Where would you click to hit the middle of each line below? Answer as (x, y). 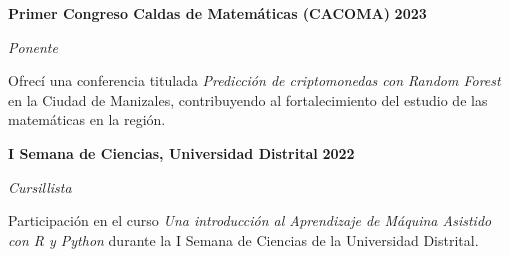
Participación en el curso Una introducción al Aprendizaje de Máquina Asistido (250, 220)
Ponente (33, 46)
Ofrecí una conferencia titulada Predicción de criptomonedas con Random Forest (254, 80)
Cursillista (40, 186)
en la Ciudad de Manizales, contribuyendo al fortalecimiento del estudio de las (248, 99)
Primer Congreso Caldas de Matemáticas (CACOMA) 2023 (217, 13)
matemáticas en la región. (87, 119)
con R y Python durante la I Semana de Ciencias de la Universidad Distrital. (243, 239)
